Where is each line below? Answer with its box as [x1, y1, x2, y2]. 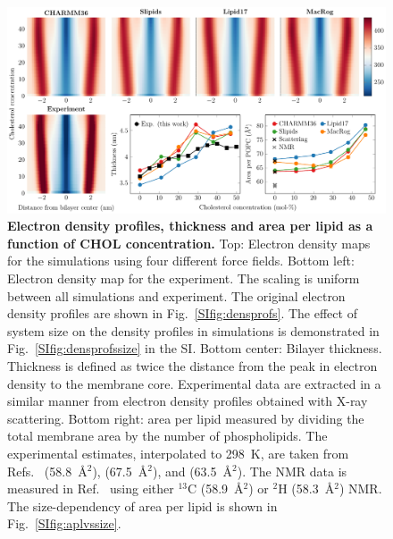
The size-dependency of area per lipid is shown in [7, 496, 278, 515]
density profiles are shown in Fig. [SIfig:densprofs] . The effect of [7, 304, 357, 323]
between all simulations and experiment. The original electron [7, 286, 346, 305]
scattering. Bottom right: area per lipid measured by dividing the [7, 408, 364, 427]
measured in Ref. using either [7, 479, 174, 498]
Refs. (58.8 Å [7, 461, 88, 480]
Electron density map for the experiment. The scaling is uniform [7, 269, 360, 287]
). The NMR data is [237, 461, 347, 480]
